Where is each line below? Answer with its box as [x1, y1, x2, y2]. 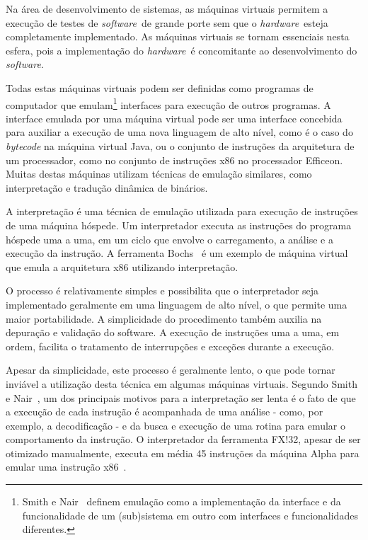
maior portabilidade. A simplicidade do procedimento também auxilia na [6, 311, 322, 326]
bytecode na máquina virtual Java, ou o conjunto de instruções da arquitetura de [6, 139, 355, 153]
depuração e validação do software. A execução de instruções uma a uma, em [6, 325, 340, 340]
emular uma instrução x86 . [6, 459, 127, 474]
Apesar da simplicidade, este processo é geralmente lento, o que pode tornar [6, 362, 335, 377]
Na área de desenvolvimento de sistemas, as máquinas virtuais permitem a [6, 1, 328, 16]
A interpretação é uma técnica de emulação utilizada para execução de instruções [6, 204, 358, 219]
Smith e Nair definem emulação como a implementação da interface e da [22, 494, 341, 509]
